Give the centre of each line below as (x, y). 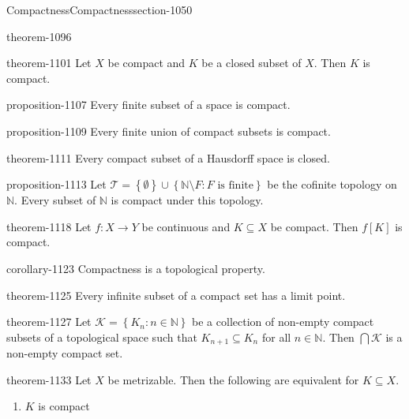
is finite (235, 186)
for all (276, 337)
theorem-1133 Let (49, 379)
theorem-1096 (39, 36)
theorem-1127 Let (49, 322)
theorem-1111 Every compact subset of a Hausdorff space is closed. (168, 157)
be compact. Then (314, 226)
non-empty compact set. (65, 353)
